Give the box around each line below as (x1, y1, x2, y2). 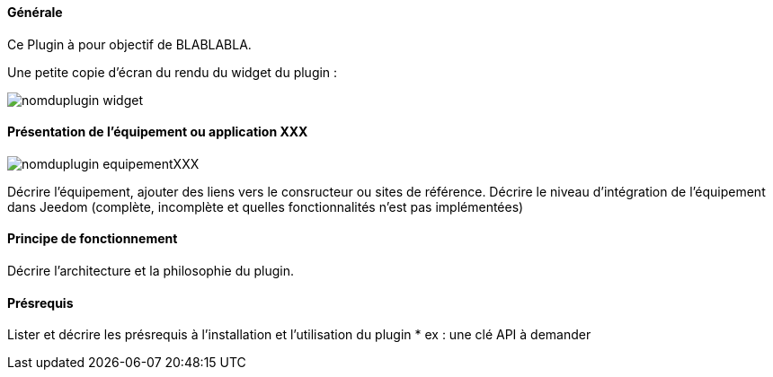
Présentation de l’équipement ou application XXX (7, 124, 308, 140)
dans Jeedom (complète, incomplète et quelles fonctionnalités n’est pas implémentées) (7, 198, 524, 215)
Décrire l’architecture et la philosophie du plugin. (7, 263, 294, 279)
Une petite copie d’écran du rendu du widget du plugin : (7, 64, 338, 80)
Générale (7, 4, 63, 20)
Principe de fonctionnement (7, 231, 178, 247)
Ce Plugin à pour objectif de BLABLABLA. (7, 36, 252, 52)
